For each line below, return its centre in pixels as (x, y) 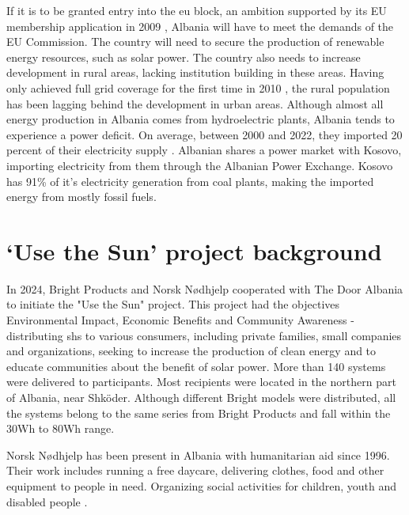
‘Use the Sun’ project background (194, 250)
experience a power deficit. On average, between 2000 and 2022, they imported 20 (204, 134)
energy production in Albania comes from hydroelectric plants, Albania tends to (201, 119)
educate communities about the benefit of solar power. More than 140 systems (196, 366)
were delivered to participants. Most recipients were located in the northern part (201, 382)
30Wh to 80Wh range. (61, 428)
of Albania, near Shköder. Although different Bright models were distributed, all (201, 397)
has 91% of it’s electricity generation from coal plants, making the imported (190, 181)
